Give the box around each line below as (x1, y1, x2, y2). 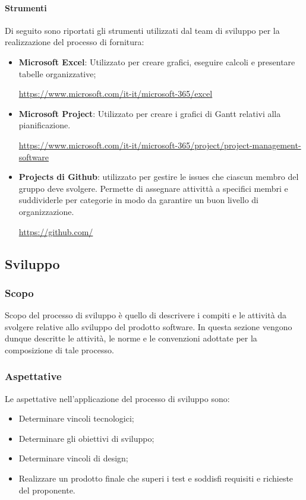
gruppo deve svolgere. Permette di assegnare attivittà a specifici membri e (18, 182, 288, 194)
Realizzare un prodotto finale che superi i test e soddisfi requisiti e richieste (18, 472, 294, 485)
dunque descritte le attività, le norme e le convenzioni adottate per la (5, 332, 257, 344)
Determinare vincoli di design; (18, 452, 128, 464)
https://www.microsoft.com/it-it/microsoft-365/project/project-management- (18, 138, 301, 151)
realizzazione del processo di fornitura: (5, 36, 144, 48)
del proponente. (18, 483, 75, 496)
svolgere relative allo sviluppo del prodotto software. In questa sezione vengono (5, 320, 292, 333)
